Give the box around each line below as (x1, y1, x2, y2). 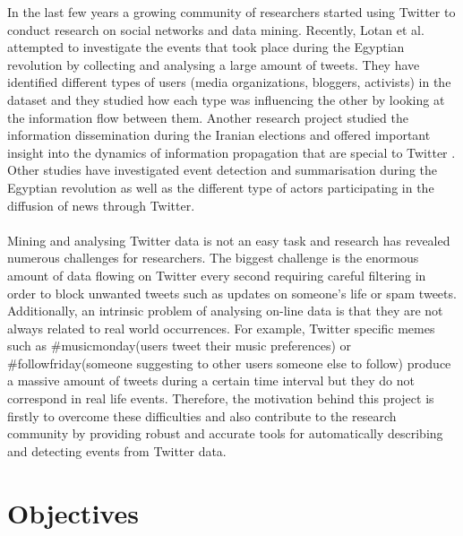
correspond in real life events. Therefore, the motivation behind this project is (7, 389, 434, 408)
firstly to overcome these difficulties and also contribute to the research (7, 406, 397, 425)
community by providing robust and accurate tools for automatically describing (7, 424, 443, 443)
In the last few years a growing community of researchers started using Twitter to (7, 3, 456, 21)
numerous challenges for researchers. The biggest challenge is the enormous (7, 248, 419, 267)
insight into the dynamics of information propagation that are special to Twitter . (7, 143, 456, 161)
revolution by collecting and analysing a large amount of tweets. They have (7, 55, 420, 73)
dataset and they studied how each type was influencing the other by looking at (7, 90, 445, 108)
